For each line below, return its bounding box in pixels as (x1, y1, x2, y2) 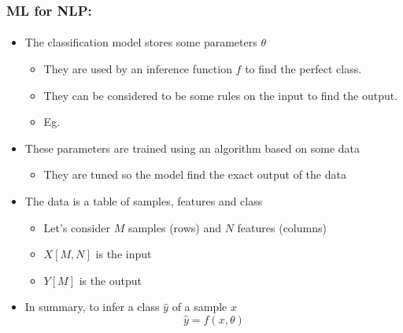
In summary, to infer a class (24, 298, 160, 315)
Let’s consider (43, 219, 110, 235)
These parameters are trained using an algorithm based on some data (24, 139, 360, 156)
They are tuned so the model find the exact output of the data (43, 166, 346, 183)
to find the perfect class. (245, 61, 362, 77)
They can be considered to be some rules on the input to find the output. (43, 87, 398, 103)
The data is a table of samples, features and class (24, 193, 263, 209)
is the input (95, 246, 152, 262)
